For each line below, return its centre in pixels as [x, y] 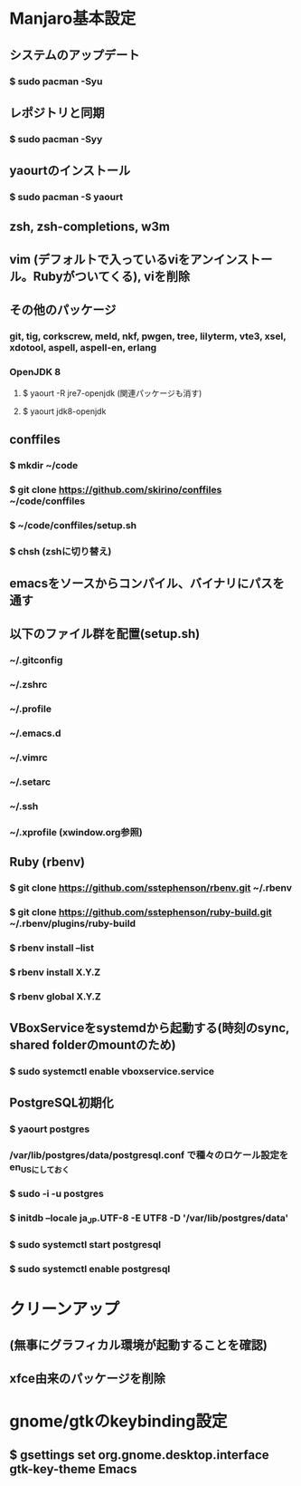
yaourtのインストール [70, 171]
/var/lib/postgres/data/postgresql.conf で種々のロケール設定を [149, 1155]
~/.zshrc [28, 685]
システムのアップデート [75, 55]
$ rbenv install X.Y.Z [55, 972]
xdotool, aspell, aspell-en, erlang [83, 348]
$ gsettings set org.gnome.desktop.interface [139, 1455]
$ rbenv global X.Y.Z [55, 996]
